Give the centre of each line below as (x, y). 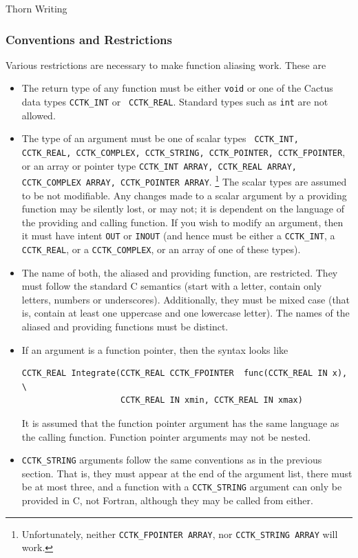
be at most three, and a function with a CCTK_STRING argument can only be (182, 487)
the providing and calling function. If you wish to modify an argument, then (182, 222)
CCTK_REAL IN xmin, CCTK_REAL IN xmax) (211, 400)
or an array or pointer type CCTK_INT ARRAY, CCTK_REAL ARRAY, (159, 165)
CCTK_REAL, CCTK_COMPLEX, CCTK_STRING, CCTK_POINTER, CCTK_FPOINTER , (183, 151)
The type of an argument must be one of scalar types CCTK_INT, (160, 138)
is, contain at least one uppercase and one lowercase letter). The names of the (186, 313)
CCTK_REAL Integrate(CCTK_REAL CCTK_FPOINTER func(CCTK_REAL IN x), (185, 373)
